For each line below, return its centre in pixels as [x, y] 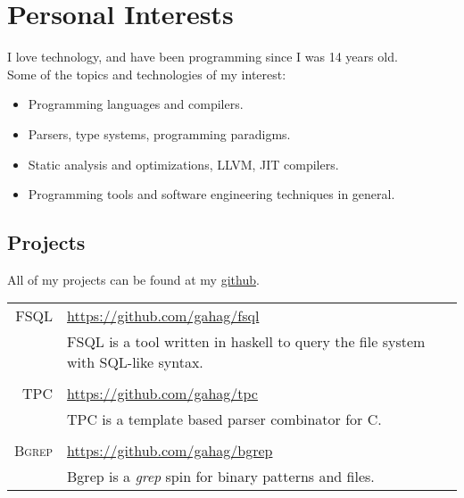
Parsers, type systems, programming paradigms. [159, 133]
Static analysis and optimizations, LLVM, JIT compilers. [183, 164]
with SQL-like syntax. [135, 362]
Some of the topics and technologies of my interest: [147, 74]
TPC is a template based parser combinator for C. [224, 419]
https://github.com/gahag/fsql [163, 316]
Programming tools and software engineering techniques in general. [211, 194]
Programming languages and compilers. [136, 104]
